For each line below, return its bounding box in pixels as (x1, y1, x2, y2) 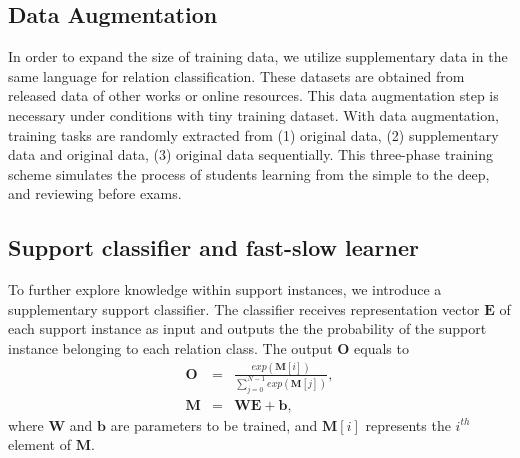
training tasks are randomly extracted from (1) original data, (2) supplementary (8, 124, 499, 145)
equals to (354, 337, 409, 358)
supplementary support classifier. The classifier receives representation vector (8, 298, 480, 319)
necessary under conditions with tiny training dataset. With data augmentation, (8, 104, 499, 125)
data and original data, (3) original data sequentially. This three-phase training (8, 144, 494, 165)
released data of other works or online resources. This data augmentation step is (8, 85, 499, 106)
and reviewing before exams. (8, 183, 182, 204)
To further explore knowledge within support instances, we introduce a (8, 279, 442, 300)
